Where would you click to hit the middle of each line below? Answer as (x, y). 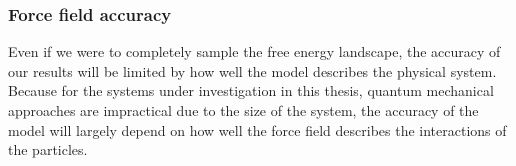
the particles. (48, 149)
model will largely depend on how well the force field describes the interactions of (257, 129)
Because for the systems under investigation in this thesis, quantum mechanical (251, 90)
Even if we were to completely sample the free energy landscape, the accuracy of (254, 51)
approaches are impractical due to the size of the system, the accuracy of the (243, 110)
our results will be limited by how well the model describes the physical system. (252, 70)
